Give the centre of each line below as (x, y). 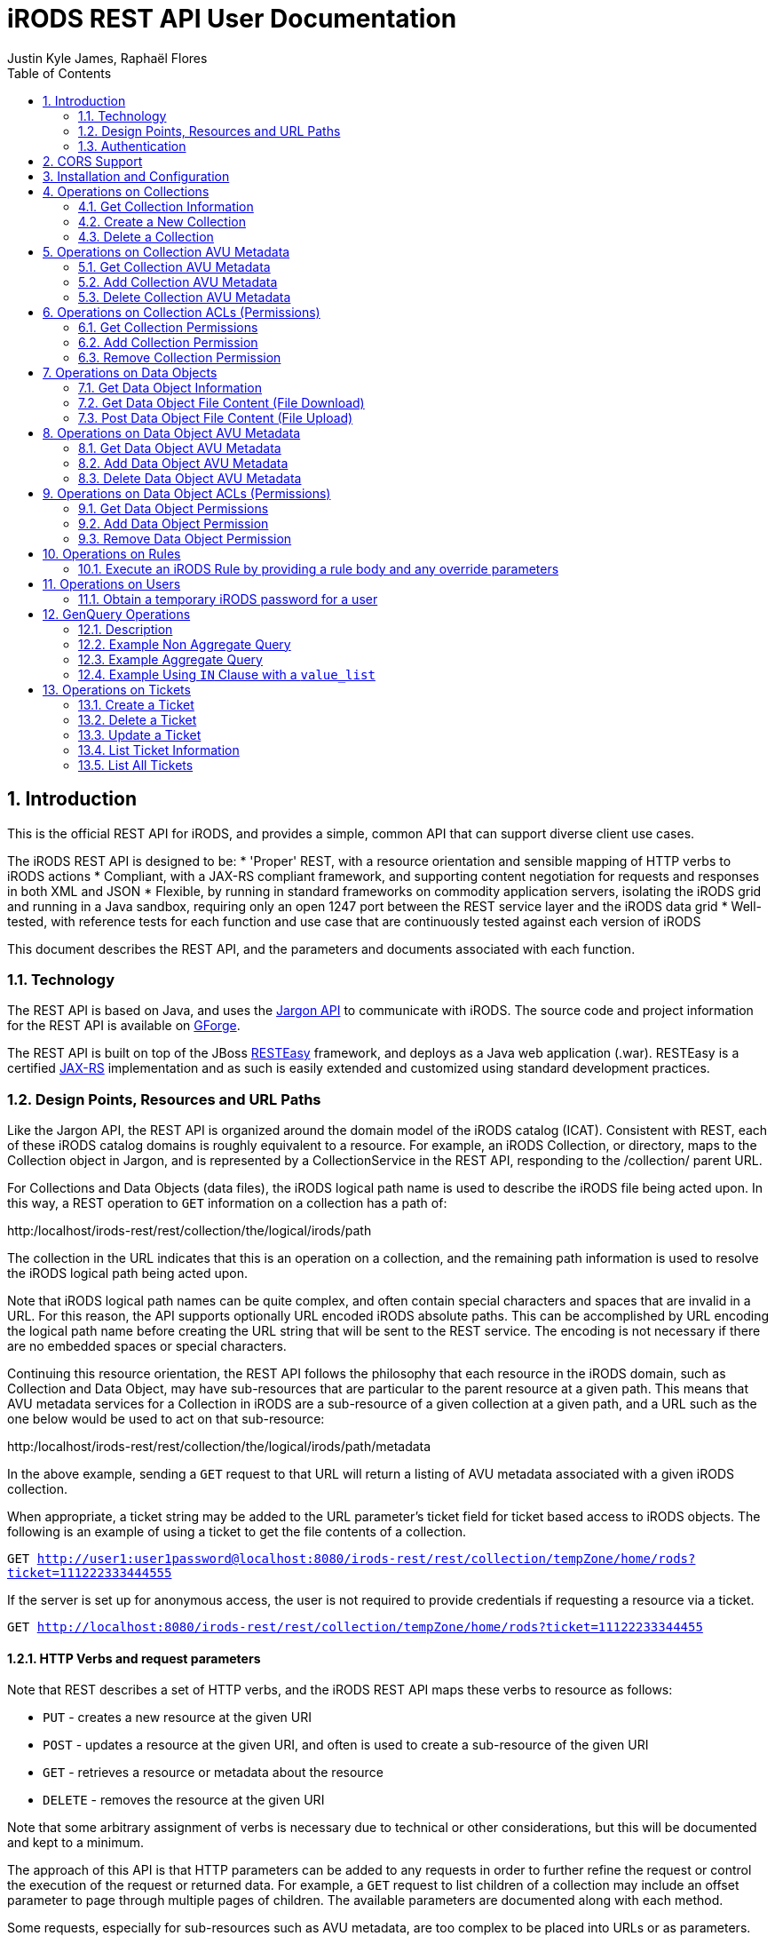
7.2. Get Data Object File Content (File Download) (221, 402)
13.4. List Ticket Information (159, 750)
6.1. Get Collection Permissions (168, 327)
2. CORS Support (93, 161)
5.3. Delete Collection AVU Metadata (185, 297)
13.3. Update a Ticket (140, 734)
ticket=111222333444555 (90, 1573)
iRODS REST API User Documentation (232, 19)
